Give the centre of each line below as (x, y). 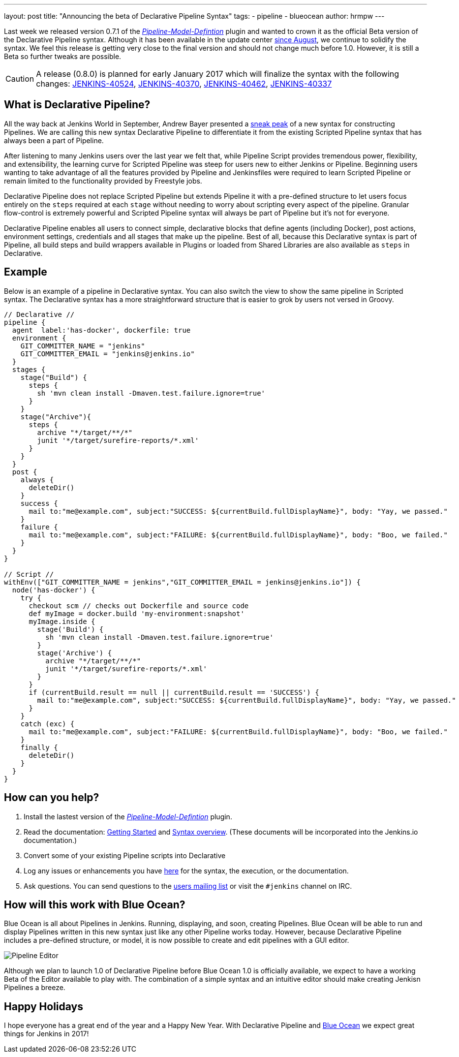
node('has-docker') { (54, 590)
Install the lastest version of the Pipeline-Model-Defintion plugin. (128, 816)
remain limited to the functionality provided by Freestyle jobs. (103, 181)
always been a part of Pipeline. (54, 140)
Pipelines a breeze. (35, 988)
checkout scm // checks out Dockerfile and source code (139, 606)
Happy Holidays (44, 1006)
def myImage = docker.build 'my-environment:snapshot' (137, 613)
